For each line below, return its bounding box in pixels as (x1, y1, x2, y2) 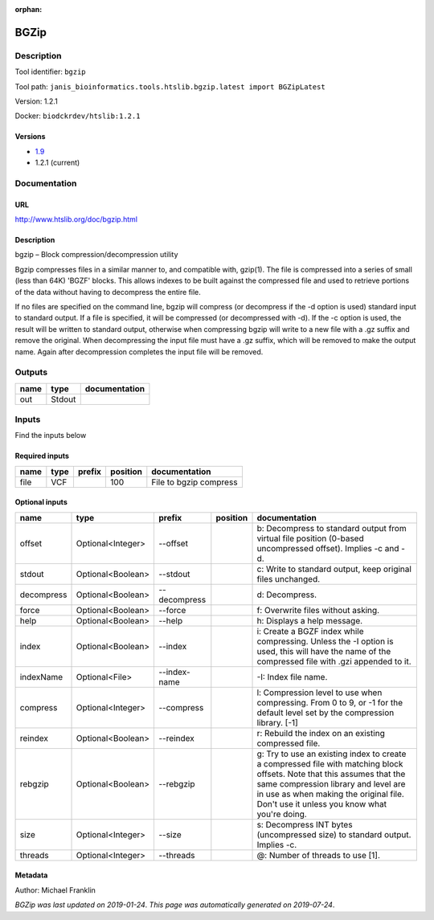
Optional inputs (14, 497, 68, 507)
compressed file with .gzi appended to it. (256, 656, 411, 667)
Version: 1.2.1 (14, 96, 58, 106)
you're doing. (256, 808, 307, 820)
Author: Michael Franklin (14, 885, 96, 895)
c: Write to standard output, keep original (256, 563, 411, 574)
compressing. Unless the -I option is (256, 636, 394, 647)
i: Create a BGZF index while (256, 625, 365, 636)
